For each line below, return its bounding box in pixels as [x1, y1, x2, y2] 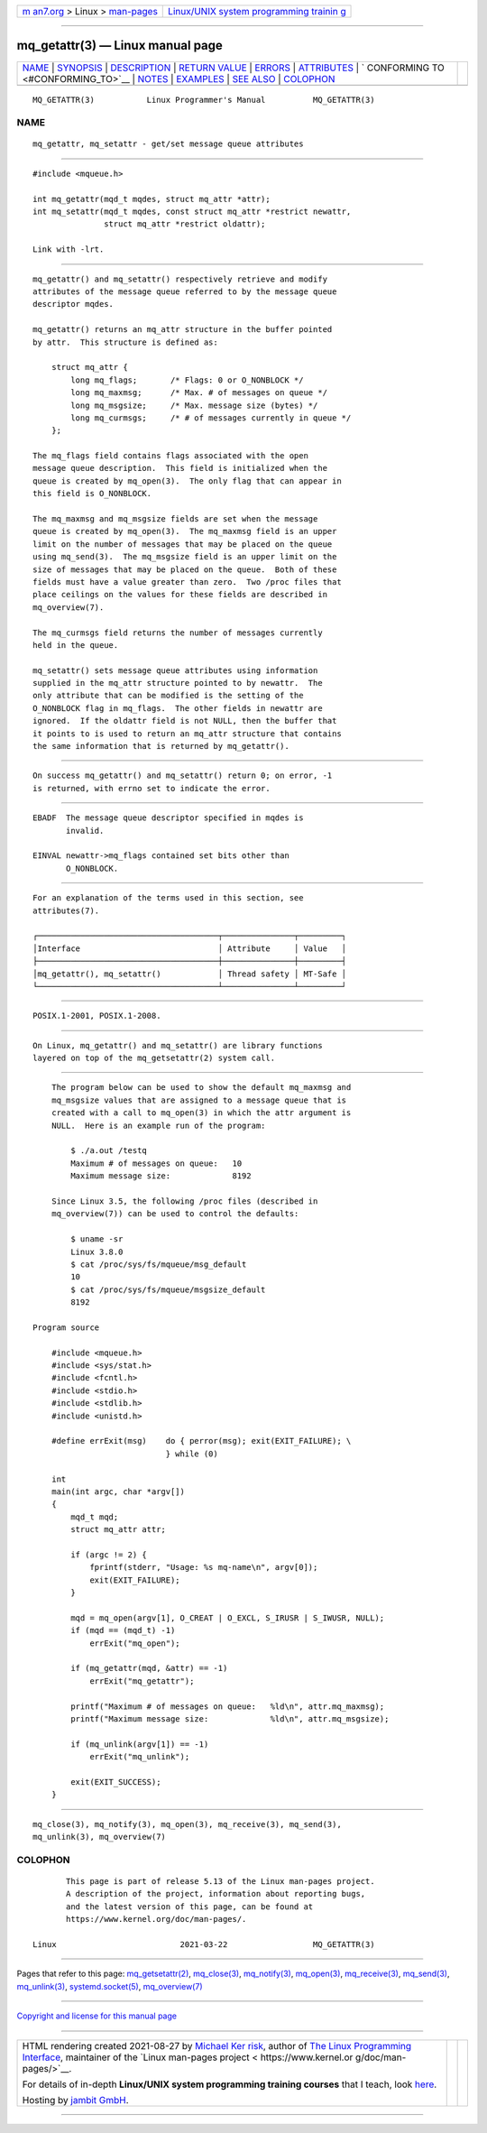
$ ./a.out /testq [70, 1146, 148, 1156]
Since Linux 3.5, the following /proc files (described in [51, 1196, 318, 1206]
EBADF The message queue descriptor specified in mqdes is [32, 813, 304, 823]
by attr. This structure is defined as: [32, 337, 218, 347]
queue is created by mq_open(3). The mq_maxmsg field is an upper [32, 526, 337, 537]
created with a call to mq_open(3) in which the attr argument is [51, 1108, 352, 1118]
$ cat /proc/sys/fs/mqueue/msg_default [70, 1259, 247, 1270]
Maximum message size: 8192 [70, 1171, 252, 1181]
